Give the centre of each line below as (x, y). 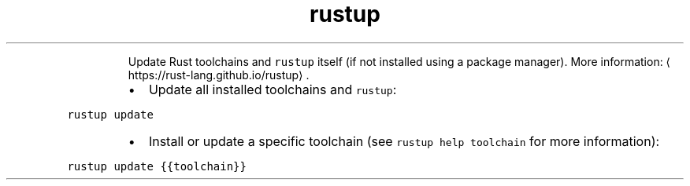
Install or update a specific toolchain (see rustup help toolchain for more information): (404, 141)
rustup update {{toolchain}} (157, 166)
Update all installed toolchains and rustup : (273, 89)
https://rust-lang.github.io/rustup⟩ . (219, 75)
